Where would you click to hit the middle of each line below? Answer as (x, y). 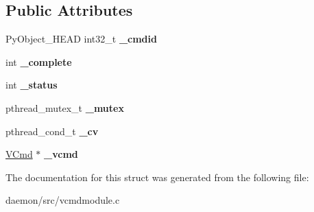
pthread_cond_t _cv (52, 131)
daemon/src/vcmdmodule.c (63, 200)
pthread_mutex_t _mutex (65, 107)
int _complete (39, 61)
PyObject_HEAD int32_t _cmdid (81, 39)
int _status (32, 85)
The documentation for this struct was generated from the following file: (157, 177)
